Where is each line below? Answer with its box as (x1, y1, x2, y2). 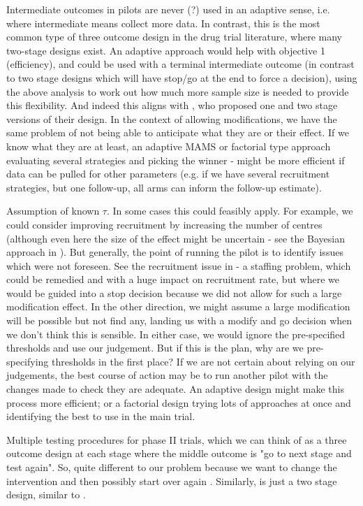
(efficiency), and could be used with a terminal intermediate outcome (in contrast (6, 57, 355, 71)
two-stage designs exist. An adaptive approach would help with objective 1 (6, 43, 325, 57)
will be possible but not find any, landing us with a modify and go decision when (6, 313, 353, 328)
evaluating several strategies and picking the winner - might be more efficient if (6, 152, 345, 167)
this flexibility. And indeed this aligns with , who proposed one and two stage (6, 98, 338, 113)
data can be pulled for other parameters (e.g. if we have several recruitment (6, 166, 330, 181)
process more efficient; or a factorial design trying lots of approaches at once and (6, 395, 351, 410)
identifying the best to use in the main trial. (6, 409, 195, 424)
